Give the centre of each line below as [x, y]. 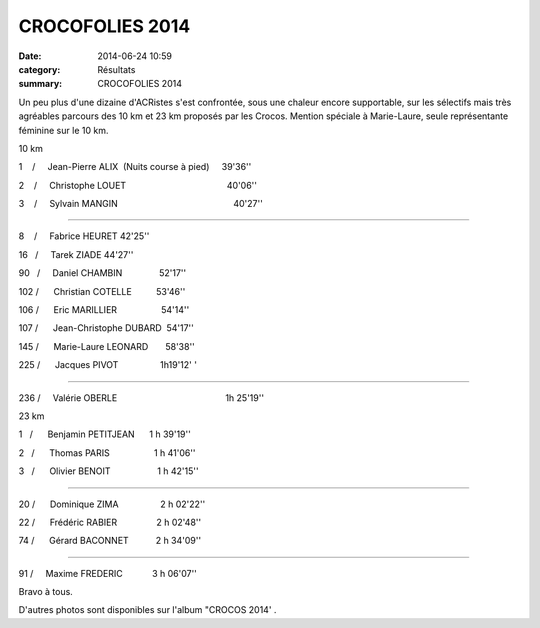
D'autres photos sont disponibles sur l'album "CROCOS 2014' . [147, 610]
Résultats [116, 69]
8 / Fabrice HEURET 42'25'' [84, 236]
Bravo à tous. [46, 592]
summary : [40, 84]
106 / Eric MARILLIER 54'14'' [104, 310]
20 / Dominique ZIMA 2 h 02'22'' [112, 504]
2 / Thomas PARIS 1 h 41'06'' [107, 452]
